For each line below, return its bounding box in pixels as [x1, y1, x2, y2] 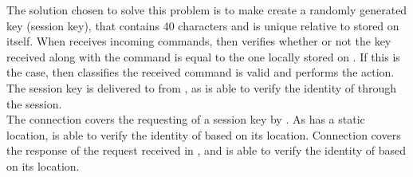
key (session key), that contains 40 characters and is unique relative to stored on [6, 17, 399, 33]
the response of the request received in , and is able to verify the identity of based [6, 142, 407, 159]
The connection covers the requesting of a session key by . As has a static [6, 111, 365, 128]
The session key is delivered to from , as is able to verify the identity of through [6, 79, 397, 96]
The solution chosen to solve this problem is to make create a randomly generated [6, 2, 407, 18]
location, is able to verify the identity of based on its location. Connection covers [6, 126, 401, 143]
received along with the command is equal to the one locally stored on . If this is [6, 48, 400, 65]
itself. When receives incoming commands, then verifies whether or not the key [6, 33, 391, 49]
